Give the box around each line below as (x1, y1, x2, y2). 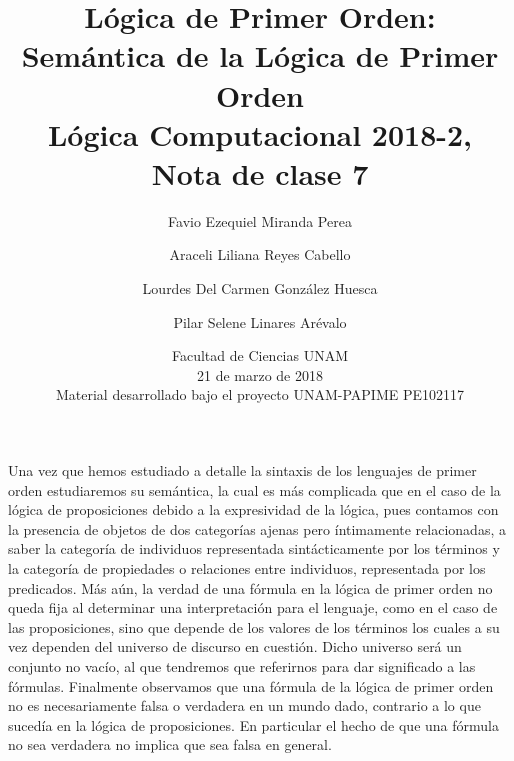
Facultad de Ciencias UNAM (171, 345, 349, 366)
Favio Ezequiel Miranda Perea (168, 210, 352, 231)
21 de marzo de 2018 (196, 364, 323, 385)
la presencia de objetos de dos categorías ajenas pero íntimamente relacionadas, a (8, 518, 506, 539)
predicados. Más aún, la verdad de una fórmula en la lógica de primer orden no (8, 577, 493, 598)
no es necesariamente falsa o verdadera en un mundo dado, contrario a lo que (8, 695, 481, 716)
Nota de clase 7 (151, 152, 369, 193)
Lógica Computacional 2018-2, (47, 113, 473, 154)
